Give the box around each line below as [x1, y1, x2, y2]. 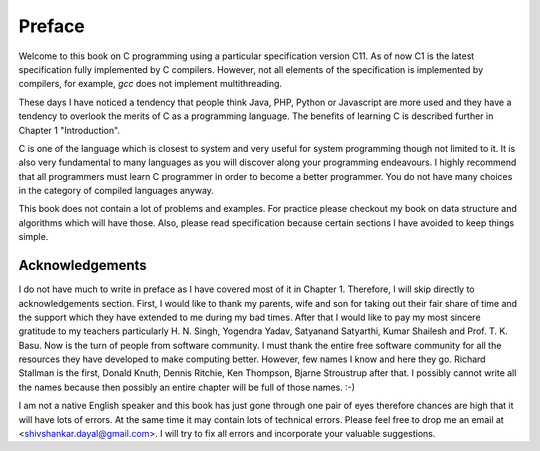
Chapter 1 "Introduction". [18, 124, 120, 136]
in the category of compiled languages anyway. [18, 185, 215, 197]
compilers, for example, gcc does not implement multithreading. [18, 78, 283, 90]
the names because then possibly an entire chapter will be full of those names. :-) [18, 381, 355, 393]
